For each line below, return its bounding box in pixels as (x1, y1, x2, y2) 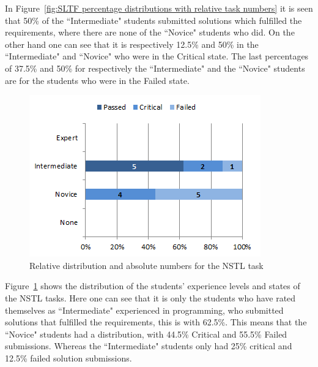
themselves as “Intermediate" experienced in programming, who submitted (5, 303, 284, 316)
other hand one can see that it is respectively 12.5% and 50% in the (5, 37, 259, 50)
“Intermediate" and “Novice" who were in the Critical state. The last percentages (5, 50, 309, 62)
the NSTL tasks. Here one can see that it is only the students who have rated (5, 291, 296, 304)
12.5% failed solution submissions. (5, 351, 132, 364)
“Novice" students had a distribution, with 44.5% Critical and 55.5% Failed (5, 327, 287, 340)
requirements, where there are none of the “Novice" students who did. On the (5, 26, 295, 39)
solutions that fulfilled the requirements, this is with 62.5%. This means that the (5, 316, 307, 328)
